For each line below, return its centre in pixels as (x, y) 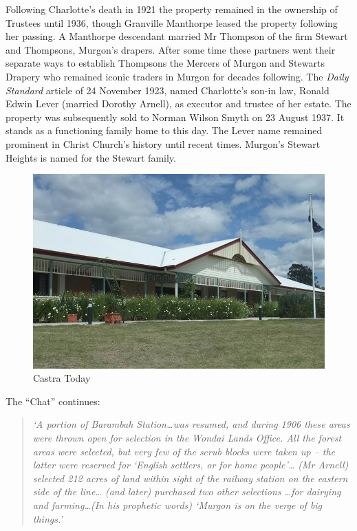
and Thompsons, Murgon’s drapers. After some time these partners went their (171, 49)
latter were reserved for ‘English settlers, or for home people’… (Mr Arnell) (191, 465)
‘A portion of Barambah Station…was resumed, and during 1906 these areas (191, 424)
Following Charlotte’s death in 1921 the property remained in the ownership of (172, 9)
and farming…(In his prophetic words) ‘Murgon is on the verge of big (177, 505)
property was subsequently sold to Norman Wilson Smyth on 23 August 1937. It (175, 117)
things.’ (47, 518)
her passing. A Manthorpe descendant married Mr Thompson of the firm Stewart (177, 36)
